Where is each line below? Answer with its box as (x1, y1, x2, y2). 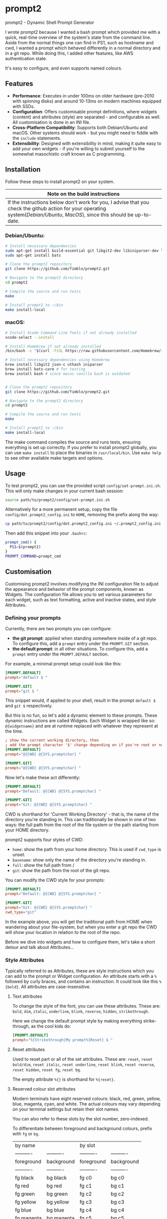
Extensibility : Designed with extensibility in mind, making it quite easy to (12, 140, 162, 146)
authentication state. (5, 55, 47, 61)
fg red (14, 1182, 29, 1189)
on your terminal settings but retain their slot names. (12, 1106, 120, 1112)
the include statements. (12, 135, 61, 141)
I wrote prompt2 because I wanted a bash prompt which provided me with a (5, 29, 161, 35)
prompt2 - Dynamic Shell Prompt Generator (5, 19, 94, 25)
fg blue (14, 1207, 31, 1214)
